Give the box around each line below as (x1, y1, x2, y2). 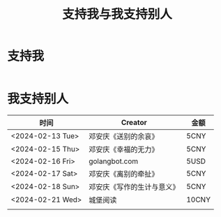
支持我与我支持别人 (61, 6, 172, 22)
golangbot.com (88, 156, 139, 166)
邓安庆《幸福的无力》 (88, 144, 159, 154)
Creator (121, 117, 148, 127)
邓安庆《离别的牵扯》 (88, 169, 159, 179)
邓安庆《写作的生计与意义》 (88, 182, 180, 192)
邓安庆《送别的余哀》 (88, 131, 159, 141)
